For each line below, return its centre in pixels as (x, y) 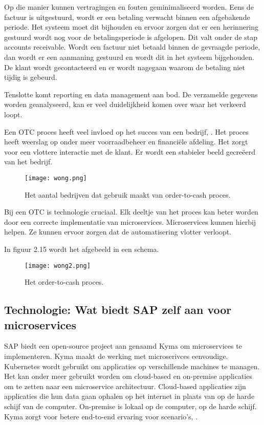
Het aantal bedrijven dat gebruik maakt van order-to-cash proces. (128, 194)
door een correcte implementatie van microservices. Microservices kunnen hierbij (130, 221)
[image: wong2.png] (58, 265)
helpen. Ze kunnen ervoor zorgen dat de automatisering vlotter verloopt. (118, 232)
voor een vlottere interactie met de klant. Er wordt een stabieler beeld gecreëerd (130, 151)
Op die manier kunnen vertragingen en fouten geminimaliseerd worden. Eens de (129, 7)
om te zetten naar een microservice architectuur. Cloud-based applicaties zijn (125, 386)
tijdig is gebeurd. (31, 77)
